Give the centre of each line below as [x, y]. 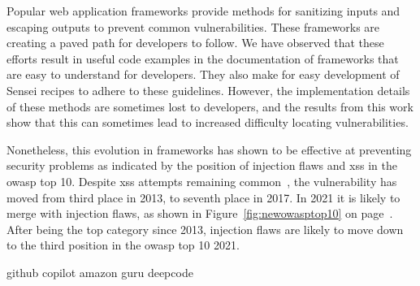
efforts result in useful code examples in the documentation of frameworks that [203, 58]
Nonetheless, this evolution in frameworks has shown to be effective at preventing [209, 149]
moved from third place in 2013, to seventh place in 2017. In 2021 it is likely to [204, 197]
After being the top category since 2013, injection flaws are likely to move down [205, 229]
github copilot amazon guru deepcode [100, 272]
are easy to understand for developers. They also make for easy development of [203, 74]
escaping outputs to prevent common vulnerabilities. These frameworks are [193, 26]
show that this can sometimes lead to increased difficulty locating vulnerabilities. [208, 122]
